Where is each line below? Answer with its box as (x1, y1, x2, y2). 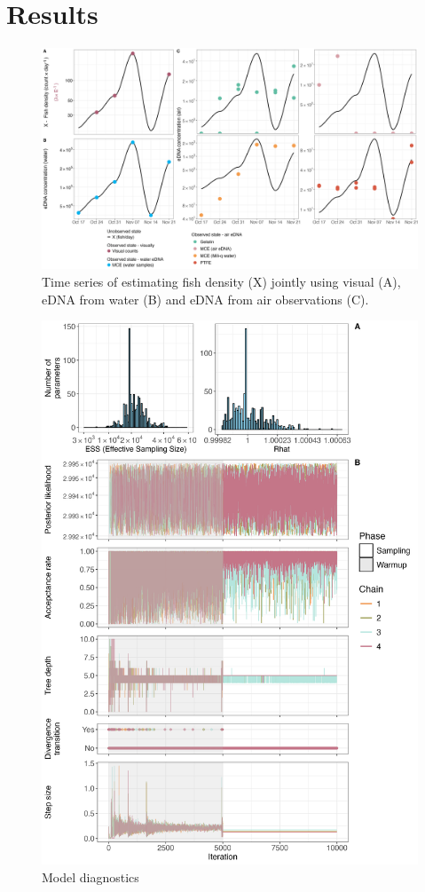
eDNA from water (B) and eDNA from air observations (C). (42, 289, 369, 308)
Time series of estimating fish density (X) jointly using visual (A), (42, 272, 401, 290)
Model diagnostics (42, 868, 139, 886)
